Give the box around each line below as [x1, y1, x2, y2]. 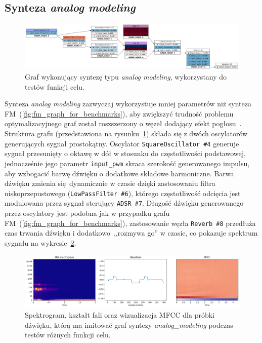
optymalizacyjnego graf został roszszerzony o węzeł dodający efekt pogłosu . [5, 118, 242, 129]
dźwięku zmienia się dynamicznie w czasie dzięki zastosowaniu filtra [5, 178, 215, 188]
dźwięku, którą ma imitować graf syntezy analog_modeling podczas [25, 319, 233, 330]
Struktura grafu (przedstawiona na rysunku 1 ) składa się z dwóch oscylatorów [5, 128, 248, 139]
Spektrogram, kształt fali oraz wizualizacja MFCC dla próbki [25, 309, 214, 320]
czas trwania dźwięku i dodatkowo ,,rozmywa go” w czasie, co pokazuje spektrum [5, 227, 258, 238]
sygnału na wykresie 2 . [5, 237, 76, 248]
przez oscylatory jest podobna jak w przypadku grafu [5, 208, 170, 218]
